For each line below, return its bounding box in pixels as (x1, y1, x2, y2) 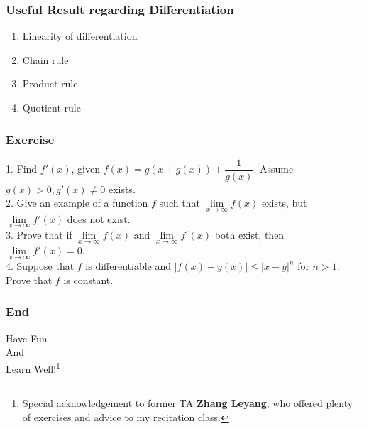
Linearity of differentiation (22, 28, 138, 43)
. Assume (253, 161, 294, 176)
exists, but (261, 195, 307, 210)
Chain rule (22, 52, 69, 67)
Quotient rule (22, 100, 81, 114)
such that (159, 195, 200, 210)
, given (71, 161, 100, 176)
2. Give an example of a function (6, 195, 148, 210)
